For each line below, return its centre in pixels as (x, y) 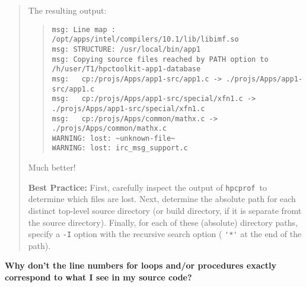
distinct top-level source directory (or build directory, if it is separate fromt (165, 210)
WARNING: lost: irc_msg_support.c (120, 148)
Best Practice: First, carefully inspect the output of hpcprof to (147, 187)
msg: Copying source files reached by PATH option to (160, 59)
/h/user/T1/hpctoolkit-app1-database (126, 69)
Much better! (52, 167)
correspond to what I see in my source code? (98, 277)
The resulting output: (67, 10)
